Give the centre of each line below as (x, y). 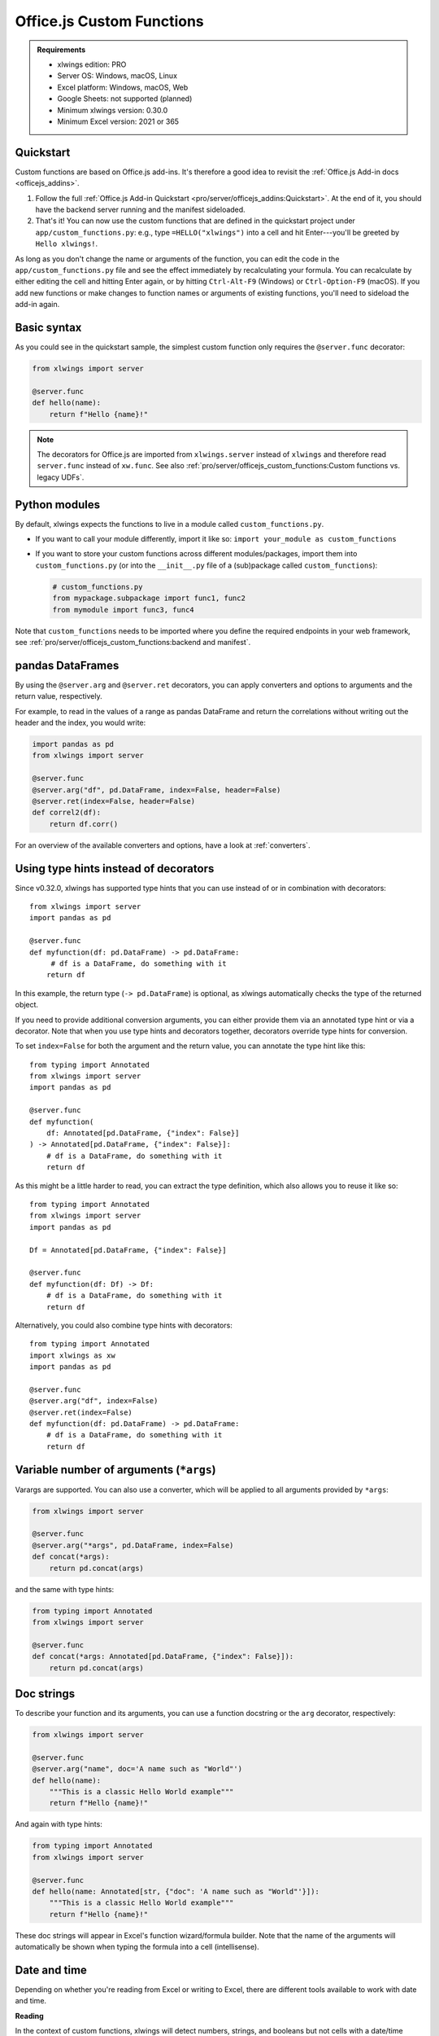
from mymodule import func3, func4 (123, 610)
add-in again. (37, 305)
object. (27, 1005)
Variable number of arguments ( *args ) (116, 1470)
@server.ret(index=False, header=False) (113, 801)
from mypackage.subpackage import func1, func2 (149, 598)
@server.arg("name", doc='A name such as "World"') (137, 1769)
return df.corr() (84, 824)
